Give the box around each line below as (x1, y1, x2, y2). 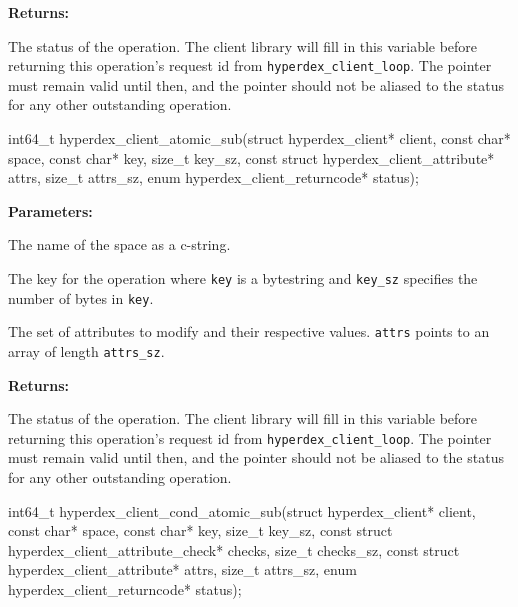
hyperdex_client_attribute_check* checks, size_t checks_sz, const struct (8, 539, 460, 560)
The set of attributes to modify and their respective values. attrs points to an (8, 321, 490, 342)
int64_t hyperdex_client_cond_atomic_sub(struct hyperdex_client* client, (8, 500, 476, 521)
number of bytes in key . (8, 287, 154, 308)
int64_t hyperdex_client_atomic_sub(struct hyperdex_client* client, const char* (8, 128, 511, 149)
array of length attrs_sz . (8, 340, 165, 361)
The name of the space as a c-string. (8, 234, 231, 255)
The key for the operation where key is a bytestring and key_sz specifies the (8, 268, 478, 288)
